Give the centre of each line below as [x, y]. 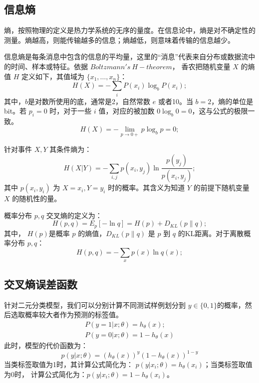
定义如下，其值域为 [53, 76]
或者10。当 [175, 101]
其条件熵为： [71, 149]
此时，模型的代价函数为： [46, 345]
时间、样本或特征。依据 [49, 66]
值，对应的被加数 [127, 111]
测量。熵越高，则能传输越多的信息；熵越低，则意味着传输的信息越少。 [119, 40]
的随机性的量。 [37, 198]
